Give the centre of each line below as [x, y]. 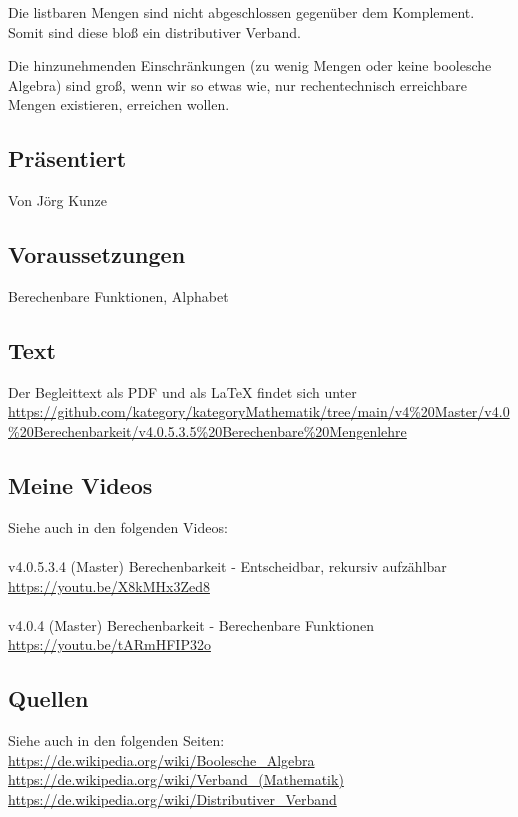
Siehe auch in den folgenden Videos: [118, 526]
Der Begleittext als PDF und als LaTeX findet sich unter [182, 391]
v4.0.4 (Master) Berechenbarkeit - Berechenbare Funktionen [191, 624]
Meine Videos [80, 484]
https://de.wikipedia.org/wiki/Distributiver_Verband [172, 798]
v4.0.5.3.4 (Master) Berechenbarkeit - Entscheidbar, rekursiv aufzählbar [227, 565]
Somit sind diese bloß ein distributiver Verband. [154, 31]
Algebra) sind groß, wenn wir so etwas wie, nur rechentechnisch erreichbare [238, 84]
